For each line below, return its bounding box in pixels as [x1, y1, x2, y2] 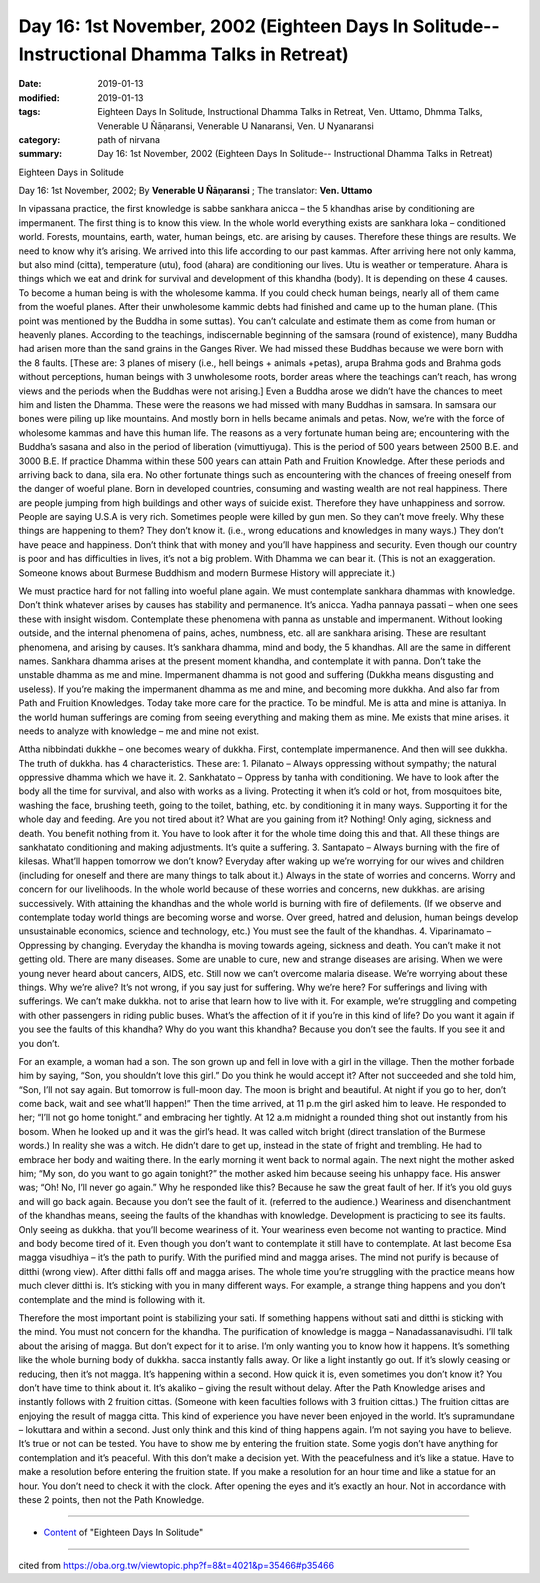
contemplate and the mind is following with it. [18, 1293, 206, 1305]
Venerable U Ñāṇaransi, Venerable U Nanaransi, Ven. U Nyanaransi [97, 120, 374, 132]
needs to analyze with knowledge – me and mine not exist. [18, 725, 260, 737]
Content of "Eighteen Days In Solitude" [43, 1526, 204, 1539]
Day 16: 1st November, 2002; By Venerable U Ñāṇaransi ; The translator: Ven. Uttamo [18, 185, 373, 197]
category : [18, 133, 61, 145]
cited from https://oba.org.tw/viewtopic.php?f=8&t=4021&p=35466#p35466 [18, 1559, 335, 1571]
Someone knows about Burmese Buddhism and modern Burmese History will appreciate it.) [18, 566, 396, 579]
